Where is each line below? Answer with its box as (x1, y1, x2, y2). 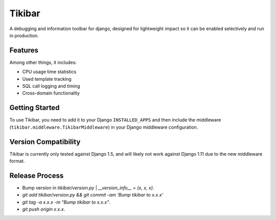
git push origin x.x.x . (22, 206, 65, 212)
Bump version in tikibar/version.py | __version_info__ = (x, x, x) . (22, 184, 154, 191)
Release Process (9, 171, 64, 180)
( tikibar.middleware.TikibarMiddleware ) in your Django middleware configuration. (9, 124, 198, 130)
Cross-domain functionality (22, 90, 80, 96)
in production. (9, 32, 39, 38)
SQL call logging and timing (22, 83, 80, 89)
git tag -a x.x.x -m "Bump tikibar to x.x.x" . (22, 199, 111, 205)
